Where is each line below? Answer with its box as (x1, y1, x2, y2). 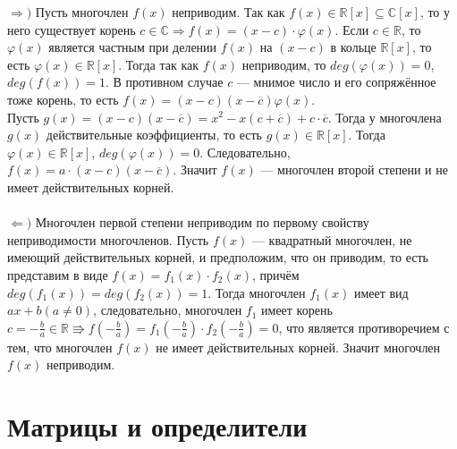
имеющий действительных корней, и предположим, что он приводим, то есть (7, 248, 428, 267)
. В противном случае (105, 72, 224, 91)
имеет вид (353, 283, 409, 301)
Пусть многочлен (35, 3, 129, 21)
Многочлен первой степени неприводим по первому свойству (35, 213, 369, 232)
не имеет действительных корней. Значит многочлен (156, 337, 441, 356)
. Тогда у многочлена (327, 107, 442, 126)
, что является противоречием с (278, 318, 450, 336)
